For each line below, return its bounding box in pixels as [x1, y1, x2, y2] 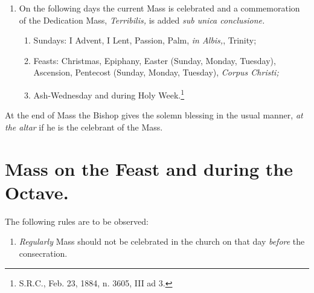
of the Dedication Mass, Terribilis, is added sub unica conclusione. [19, 13, 265, 26]
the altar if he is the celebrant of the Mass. [5, 120, 163, 133]
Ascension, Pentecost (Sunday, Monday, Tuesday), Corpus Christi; [33, 66, 279, 79]
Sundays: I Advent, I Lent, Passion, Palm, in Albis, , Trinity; [33, 34, 257, 47]
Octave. [5, 179, 69, 204]
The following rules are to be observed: [5, 214, 149, 227]
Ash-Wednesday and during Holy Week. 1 [33, 86, 185, 101]
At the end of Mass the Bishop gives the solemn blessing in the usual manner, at [5, 109, 303, 121]
